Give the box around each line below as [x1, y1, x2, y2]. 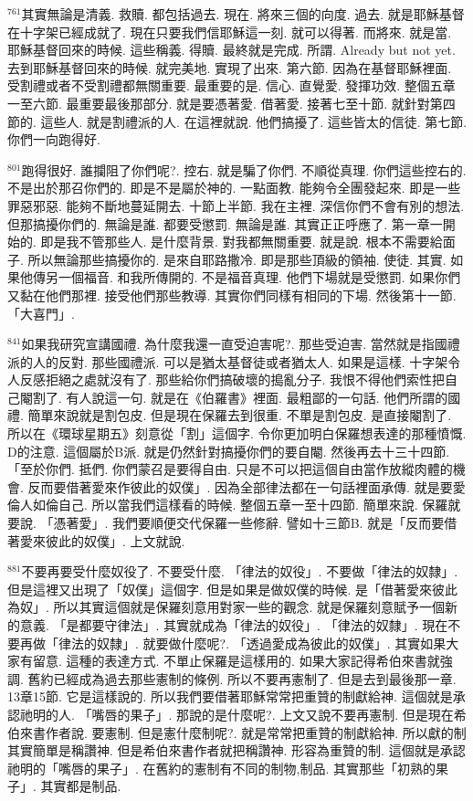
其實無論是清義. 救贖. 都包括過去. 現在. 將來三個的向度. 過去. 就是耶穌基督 [21, 5, 465, 23]
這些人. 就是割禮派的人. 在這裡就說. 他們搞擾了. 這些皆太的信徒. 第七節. [40, 111, 468, 131]
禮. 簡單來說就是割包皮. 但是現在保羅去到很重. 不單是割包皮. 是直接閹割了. [7, 406, 452, 425]
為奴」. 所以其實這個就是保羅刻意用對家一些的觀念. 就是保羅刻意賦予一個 [7, 597, 446, 617]
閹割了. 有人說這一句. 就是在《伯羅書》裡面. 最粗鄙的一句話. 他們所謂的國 [19, 387, 461, 406]
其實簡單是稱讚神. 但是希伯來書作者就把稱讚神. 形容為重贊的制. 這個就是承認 [7, 741, 466, 760]
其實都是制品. [40, 776, 121, 796]
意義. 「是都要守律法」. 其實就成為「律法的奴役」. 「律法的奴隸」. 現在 [19, 616, 448, 634]
